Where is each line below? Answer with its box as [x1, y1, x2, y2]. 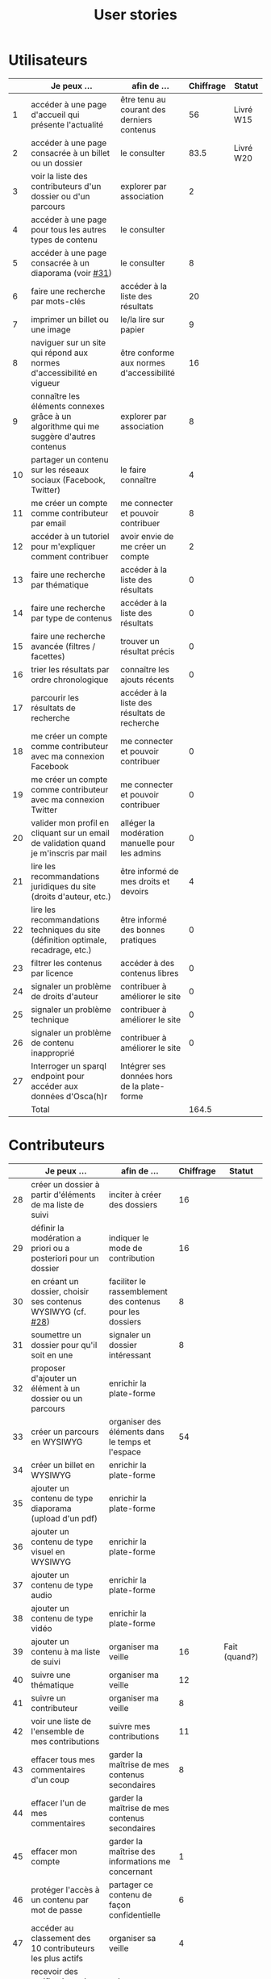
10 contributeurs [31, 1943, 95, 1954]
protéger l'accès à [31, 1884, 100, 1895]
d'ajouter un [31, 1372, 77, 1383]
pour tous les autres [31, 224, 106, 235]
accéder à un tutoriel [31, 530, 110, 542]
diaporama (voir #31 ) [31, 267, 112, 278]
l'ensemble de [31, 1726, 85, 1737]
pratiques [120, 934, 157, 945]
